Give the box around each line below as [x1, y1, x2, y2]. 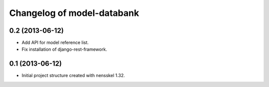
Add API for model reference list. [21, 40, 89, 46]
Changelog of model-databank [9, 7, 139, 18]
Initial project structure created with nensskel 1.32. [21, 73, 126, 79]
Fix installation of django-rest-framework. [21, 46, 107, 52]
